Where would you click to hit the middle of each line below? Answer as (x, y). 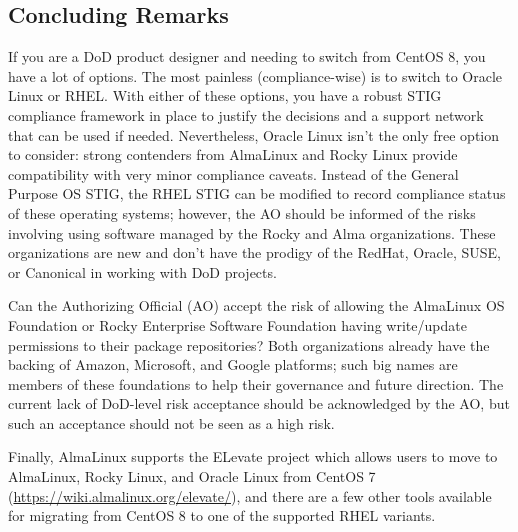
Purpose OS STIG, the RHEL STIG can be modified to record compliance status (257, 193)
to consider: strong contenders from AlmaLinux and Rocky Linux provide (233, 154)
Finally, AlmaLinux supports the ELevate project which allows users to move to (253, 456)
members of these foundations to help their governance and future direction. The (256, 383)
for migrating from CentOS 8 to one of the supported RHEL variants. (222, 515)
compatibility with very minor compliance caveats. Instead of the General (233, 173)
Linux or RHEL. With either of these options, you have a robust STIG (225, 95)
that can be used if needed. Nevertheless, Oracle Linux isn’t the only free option (254, 134)
